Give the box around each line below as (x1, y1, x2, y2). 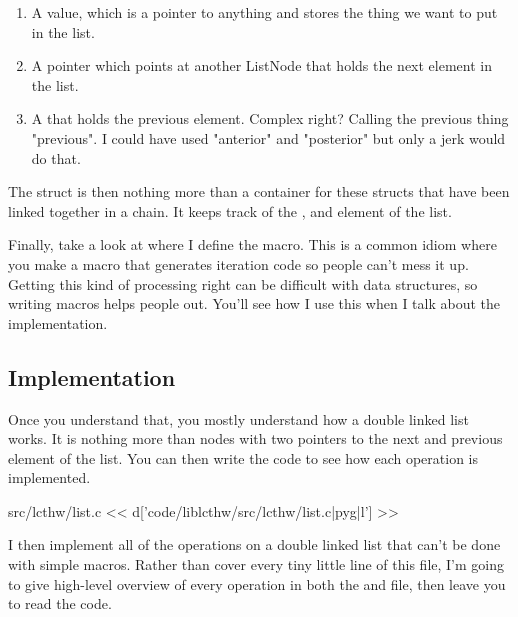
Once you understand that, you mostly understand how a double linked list (8, 408, 469, 429)
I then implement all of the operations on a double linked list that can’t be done (8, 534, 501, 555)
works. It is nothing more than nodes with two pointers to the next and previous (8, 428, 503, 449)
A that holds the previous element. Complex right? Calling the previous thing (31, 108, 509, 129)
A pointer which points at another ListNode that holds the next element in (31, 55, 492, 76)
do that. (31, 147, 81, 168)
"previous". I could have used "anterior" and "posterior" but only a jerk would (31, 127, 506, 148)
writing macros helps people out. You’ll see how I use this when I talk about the (8, 293, 501, 314)
